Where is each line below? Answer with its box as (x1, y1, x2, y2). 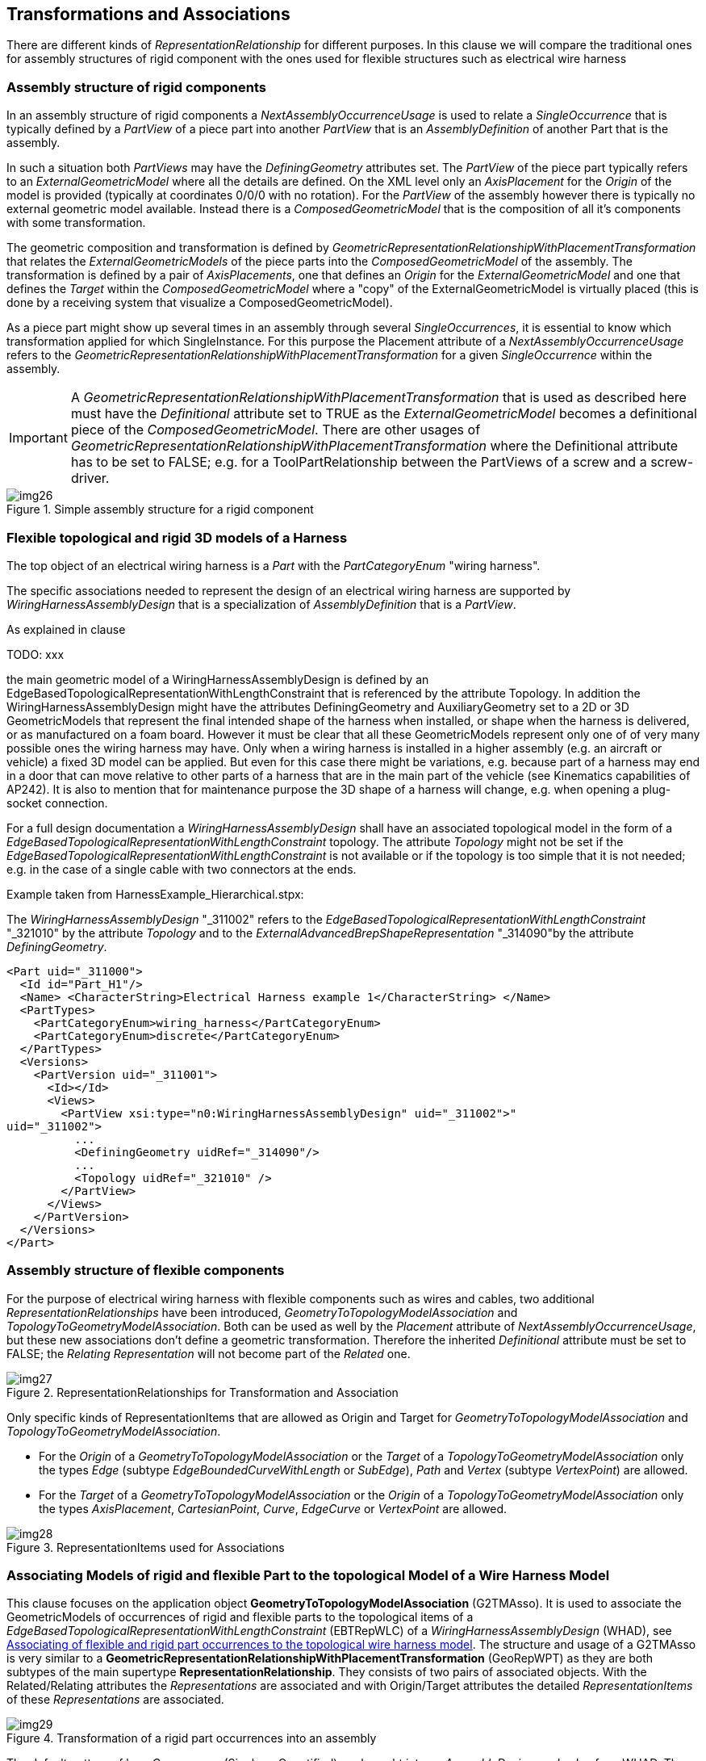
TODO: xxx (6, 647, 65, 661)
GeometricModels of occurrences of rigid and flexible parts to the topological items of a (6, 1610, 474, 1625)
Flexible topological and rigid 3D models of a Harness (6, 529, 348, 546)
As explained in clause (6, 622, 126, 636)
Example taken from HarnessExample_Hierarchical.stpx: (6, 887, 304, 901)
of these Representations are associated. (6, 1692, 224, 1707)
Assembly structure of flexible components (6, 1262, 285, 1279)
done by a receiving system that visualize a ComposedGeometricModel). (6, 296, 393, 310)
